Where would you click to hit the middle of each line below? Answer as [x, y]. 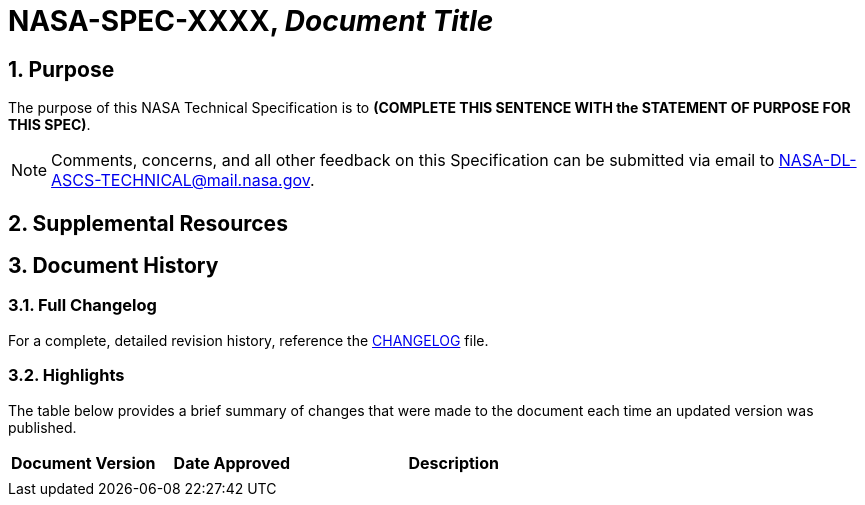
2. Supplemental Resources [148, 223]
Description [453, 462]
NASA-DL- [817, 160]
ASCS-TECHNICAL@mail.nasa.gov [181, 180]
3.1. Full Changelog [82, 305]
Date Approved [232, 462]
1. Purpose [61, 69]
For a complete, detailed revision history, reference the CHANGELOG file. [248, 340]
